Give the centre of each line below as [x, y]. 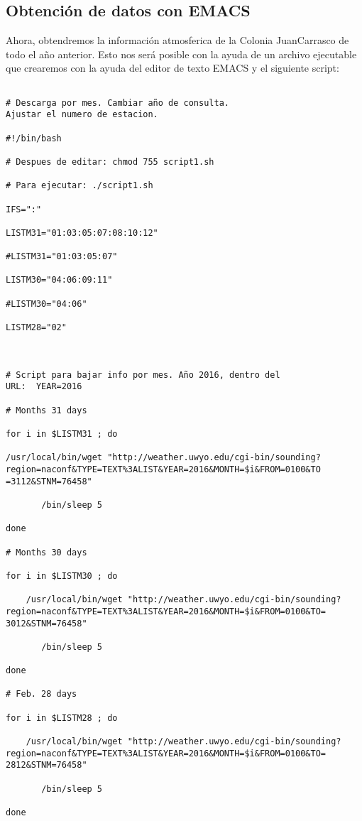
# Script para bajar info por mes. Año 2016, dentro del [143, 375]
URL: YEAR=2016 [44, 387]
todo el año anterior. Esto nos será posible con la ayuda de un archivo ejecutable [181, 54]
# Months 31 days [46, 410]
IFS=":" [24, 209]
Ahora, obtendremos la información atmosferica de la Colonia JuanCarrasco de [177, 40]
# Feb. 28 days [42, 694]
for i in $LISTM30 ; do [62, 576]
